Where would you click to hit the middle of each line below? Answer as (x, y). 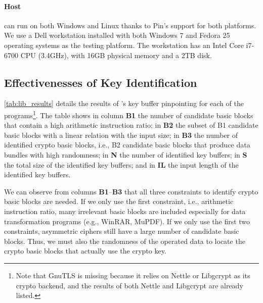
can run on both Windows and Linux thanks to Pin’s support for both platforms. (130, 25)
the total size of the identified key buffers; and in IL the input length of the (121, 164)
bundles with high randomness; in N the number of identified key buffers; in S (126, 155)
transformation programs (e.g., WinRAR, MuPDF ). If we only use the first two (127, 221)
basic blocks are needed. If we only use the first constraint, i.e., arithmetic (119, 201)
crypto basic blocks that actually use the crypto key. (85, 251)
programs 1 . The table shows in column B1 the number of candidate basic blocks (129, 114)
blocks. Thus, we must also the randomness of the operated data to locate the (125, 241)
